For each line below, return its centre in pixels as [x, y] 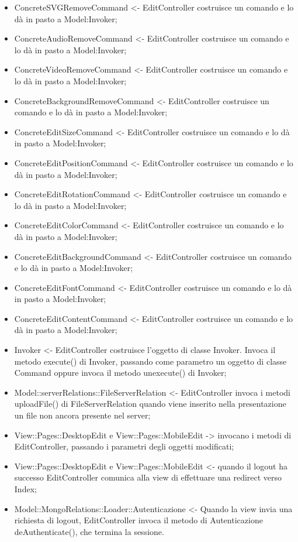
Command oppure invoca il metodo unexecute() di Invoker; [120, 373]
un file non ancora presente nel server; [82, 415]
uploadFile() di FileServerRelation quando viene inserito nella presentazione [150, 404]
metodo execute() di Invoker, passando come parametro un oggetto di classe [150, 361]
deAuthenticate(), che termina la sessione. [89, 531]
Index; [25, 489]
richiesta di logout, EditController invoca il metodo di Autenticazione [138, 520]
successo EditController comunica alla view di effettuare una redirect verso [148, 477]
